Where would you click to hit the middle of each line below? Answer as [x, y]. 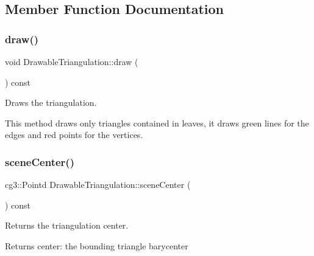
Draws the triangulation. [51, 102]
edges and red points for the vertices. [74, 135]
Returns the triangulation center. [67, 225]
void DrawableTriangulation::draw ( [72, 61]
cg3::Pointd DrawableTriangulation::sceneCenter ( [98, 185]
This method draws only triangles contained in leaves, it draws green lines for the [157, 123]
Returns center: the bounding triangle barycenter [97, 245]
